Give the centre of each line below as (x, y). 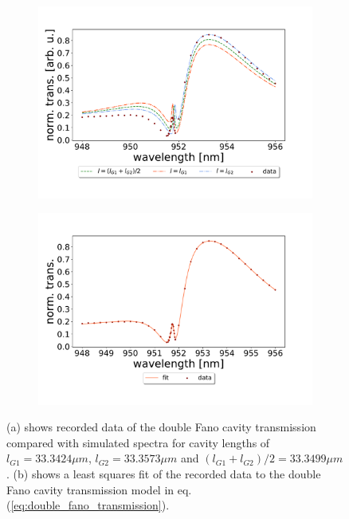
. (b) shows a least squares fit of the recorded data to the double (164, 474)
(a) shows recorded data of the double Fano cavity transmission (161, 427)
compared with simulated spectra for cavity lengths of (138, 442)
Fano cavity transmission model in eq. (99, 489)
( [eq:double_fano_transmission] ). (88, 505)
